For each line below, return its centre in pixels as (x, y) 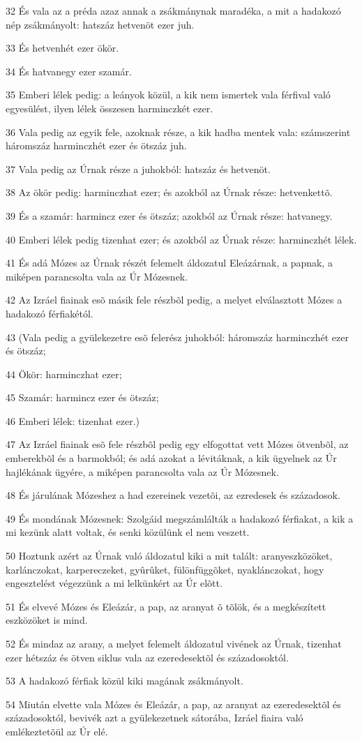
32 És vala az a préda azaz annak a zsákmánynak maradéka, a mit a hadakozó (173, 10)
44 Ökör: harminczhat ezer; (64, 374)
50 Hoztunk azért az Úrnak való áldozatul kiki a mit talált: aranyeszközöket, (169, 556)
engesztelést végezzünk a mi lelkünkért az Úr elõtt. (114, 583)
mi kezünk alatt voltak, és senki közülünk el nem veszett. (128, 532)
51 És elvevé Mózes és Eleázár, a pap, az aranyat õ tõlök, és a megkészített (166, 606)
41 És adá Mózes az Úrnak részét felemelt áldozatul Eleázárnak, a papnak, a (169, 263)
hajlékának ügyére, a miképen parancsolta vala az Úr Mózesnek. (142, 471)
